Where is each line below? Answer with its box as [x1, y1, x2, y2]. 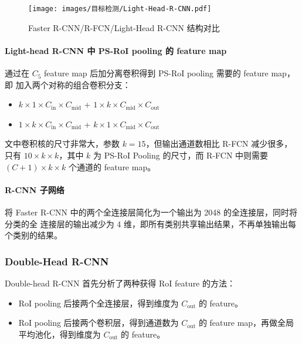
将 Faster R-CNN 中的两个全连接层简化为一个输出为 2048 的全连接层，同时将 [5, 206, 298, 218]
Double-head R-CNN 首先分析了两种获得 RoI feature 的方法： [5, 277, 235, 289]
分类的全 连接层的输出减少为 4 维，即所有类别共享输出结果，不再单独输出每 [5, 217, 296, 230]
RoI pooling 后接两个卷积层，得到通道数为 [18, 316, 179, 329]
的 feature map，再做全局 [198, 316, 294, 329]
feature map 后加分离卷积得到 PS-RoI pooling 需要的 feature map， [44, 67, 295, 79]
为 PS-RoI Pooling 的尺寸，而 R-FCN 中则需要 [93, 149, 269, 161]
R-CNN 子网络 [5, 183, 65, 195]
